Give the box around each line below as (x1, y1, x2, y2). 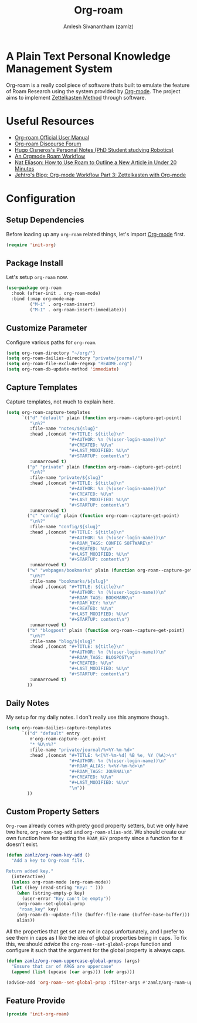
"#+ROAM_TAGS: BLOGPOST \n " (69, 655, 135, 661)
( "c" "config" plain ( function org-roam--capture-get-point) (27, 513, 180, 519)
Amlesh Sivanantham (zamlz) (63, 23, 134, 30)
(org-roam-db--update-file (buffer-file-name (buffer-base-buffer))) (16, 912, 191, 918)
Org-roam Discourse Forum (14, 140, 81, 147)
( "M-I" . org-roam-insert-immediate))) (29, 307, 127, 312)
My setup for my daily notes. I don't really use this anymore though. (6, 713, 169, 721)
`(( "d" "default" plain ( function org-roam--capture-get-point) (21, 414, 182, 421)
